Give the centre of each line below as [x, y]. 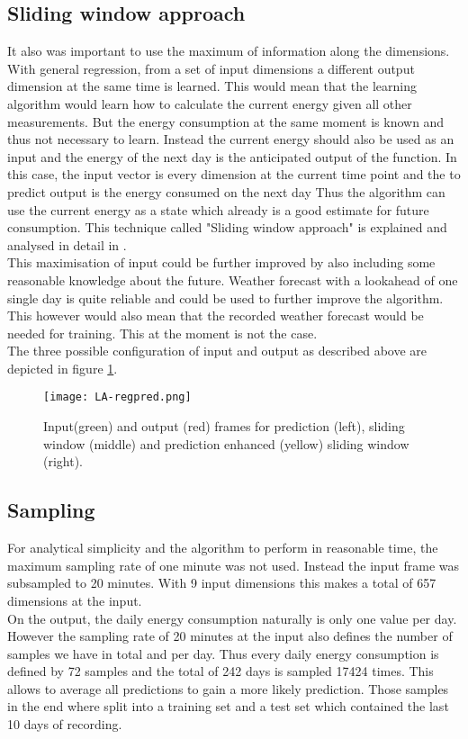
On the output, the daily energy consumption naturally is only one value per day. [232, 618]
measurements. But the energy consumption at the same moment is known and [226, 121]
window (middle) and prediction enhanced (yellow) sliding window [226, 443]
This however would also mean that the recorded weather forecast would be [216, 315]
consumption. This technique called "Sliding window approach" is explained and [227, 227]
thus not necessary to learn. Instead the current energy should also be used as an [231, 139]
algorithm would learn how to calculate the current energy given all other [210, 103]
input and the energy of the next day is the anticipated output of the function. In [232, 156]
